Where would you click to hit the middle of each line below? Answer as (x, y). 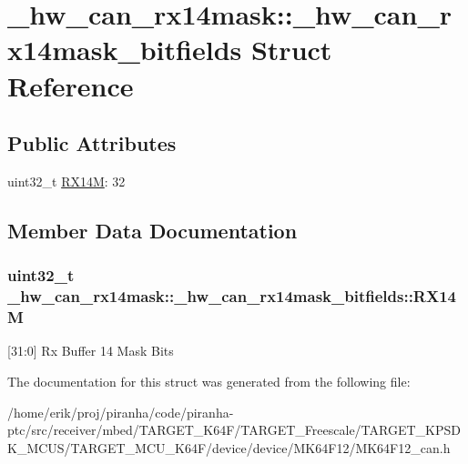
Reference (71, 85)
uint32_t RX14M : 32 (66, 181)
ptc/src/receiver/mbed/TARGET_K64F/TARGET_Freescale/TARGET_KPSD (234, 430)
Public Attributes (92, 143)
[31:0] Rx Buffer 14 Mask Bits (91, 351)
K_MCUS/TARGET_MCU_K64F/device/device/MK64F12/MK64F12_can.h (229, 447)
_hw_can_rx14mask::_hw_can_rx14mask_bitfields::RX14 (232, 296)
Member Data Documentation (153, 230)
